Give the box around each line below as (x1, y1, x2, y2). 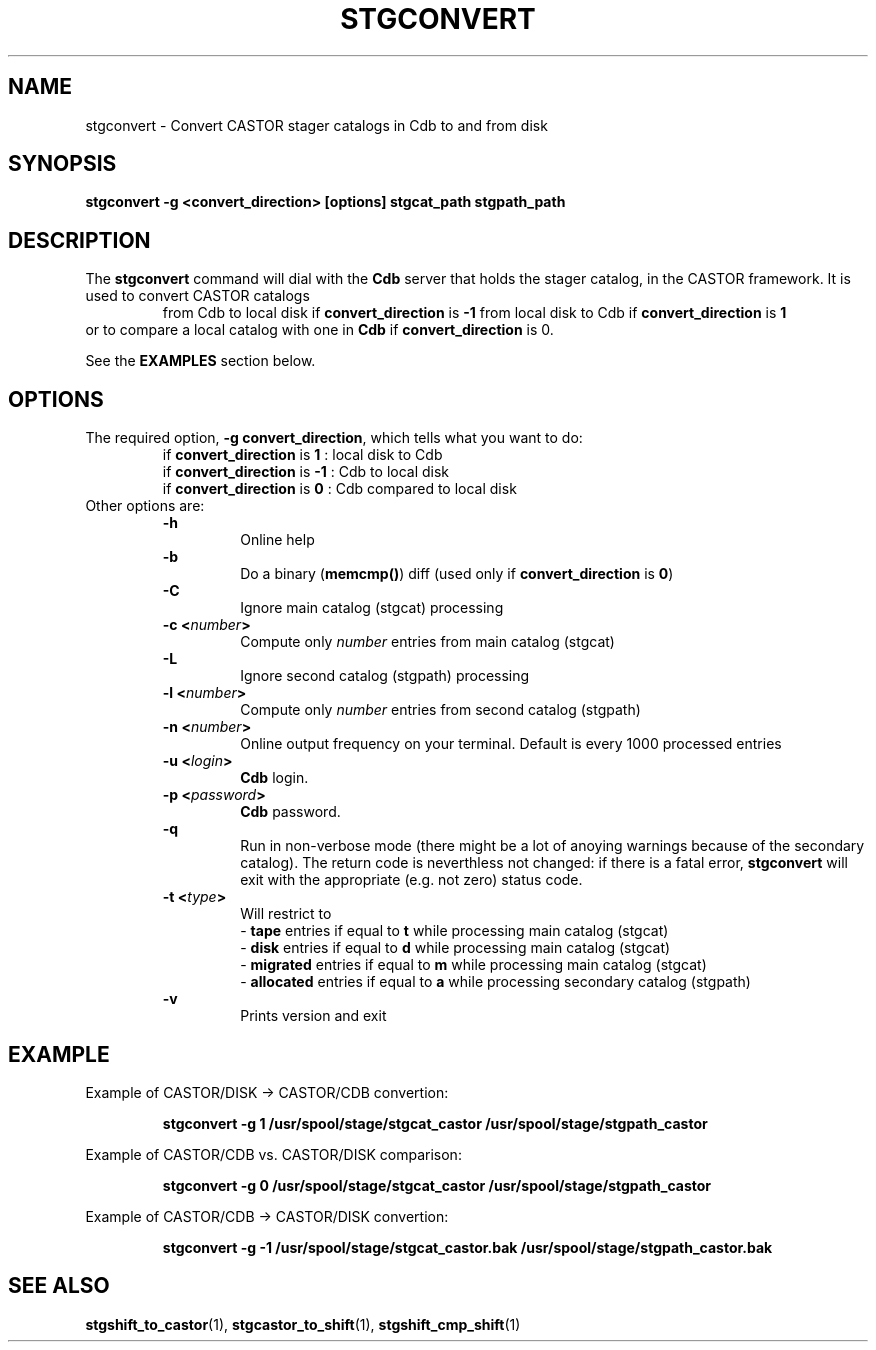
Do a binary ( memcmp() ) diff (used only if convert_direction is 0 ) (240, 565, 674, 583)
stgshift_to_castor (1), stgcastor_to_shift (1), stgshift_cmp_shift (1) (85, 1315, 521, 1333)
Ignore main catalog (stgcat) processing (240, 599, 504, 617)
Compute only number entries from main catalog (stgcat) (240, 633, 615, 651)
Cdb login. (240, 769, 309, 787)
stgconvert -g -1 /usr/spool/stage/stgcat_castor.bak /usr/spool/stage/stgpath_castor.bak (162, 1238, 773, 1256)
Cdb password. (240, 803, 341, 821)
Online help (240, 531, 315, 549)
